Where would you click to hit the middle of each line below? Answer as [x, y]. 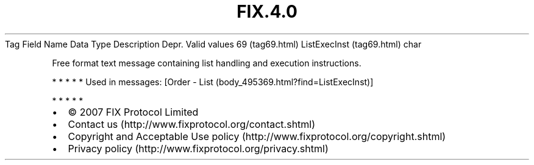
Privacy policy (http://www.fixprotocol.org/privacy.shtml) [198, 148]
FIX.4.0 [267, 12]
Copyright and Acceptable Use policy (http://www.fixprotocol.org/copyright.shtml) [257, 136]
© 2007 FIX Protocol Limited [133, 112]
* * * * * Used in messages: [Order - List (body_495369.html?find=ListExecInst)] [213, 82]
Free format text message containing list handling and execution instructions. [207, 63]
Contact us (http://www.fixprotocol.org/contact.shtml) [192, 124]
